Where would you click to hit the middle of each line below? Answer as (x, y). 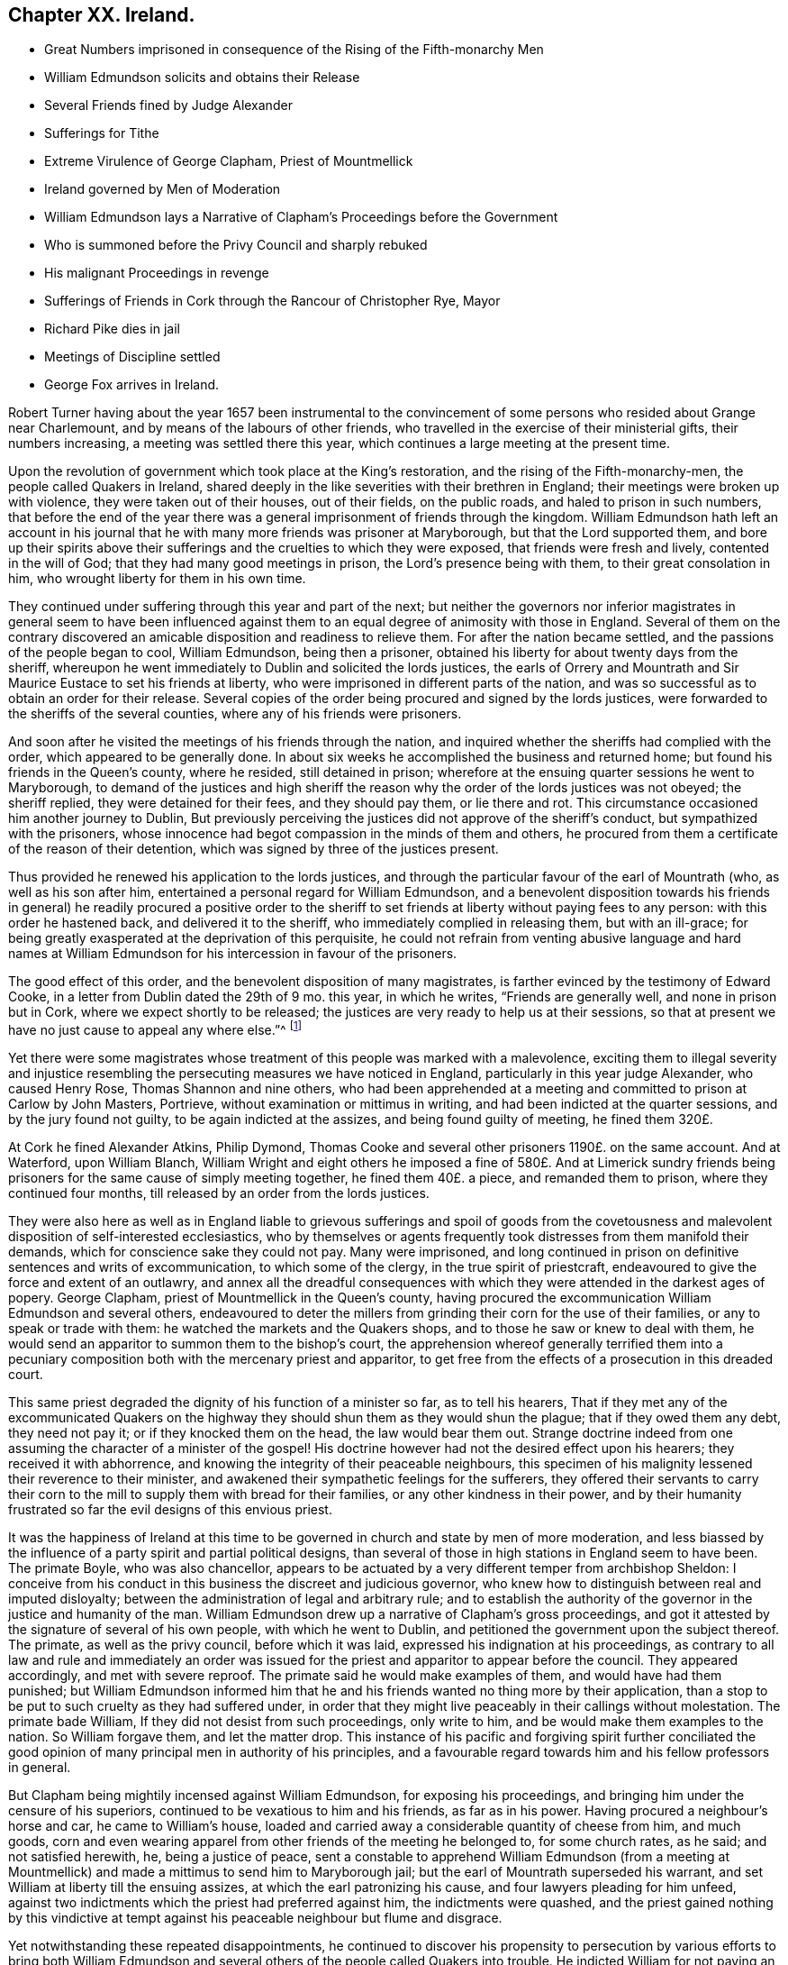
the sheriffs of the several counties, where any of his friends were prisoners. (235, 714)
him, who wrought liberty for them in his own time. (157, 579)
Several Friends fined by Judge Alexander (168, 105)
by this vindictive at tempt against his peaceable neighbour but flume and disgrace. (255, 1918)
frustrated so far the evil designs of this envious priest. (170, 1510)
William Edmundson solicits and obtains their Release (202, 78)
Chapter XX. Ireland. (102, 15)
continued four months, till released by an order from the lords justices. (219, 1193)
